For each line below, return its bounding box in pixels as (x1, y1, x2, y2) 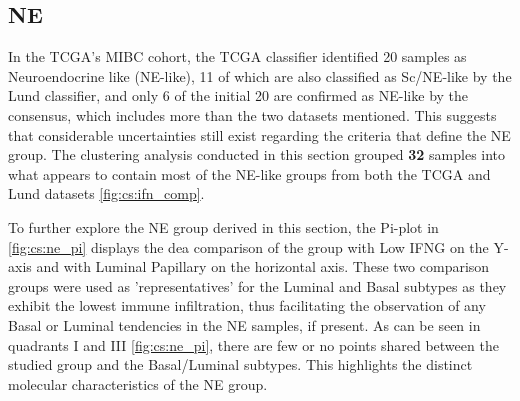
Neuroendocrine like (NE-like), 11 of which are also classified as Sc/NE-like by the (8, 65, 512, 86)
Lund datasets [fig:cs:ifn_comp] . (8, 183, 205, 204)
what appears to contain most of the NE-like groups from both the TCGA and (8, 163, 491, 184)
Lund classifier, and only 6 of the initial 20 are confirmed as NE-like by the (8, 85, 469, 106)
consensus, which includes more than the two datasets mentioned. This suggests (8, 104, 497, 125)
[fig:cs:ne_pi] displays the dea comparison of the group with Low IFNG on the (8, 236, 489, 257)
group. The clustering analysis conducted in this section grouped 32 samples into (8, 144, 506, 165)
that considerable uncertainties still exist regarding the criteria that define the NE (8, 124, 511, 145)
